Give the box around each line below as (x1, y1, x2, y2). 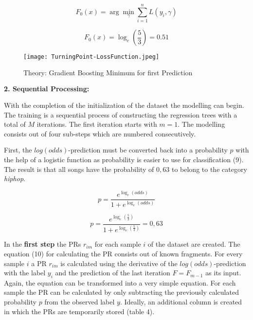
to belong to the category (171, 164, 247, 174)
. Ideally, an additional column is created (120, 297, 242, 307)
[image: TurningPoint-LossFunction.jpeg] (23, 53, 160, 61)
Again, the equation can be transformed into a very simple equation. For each (4, 277, 236, 287)
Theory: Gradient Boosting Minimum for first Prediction (23, 67, 193, 77)
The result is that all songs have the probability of (4, 164, 154, 174)
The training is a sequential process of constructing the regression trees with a (4, 109, 237, 119)
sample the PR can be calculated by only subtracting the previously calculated (4, 287, 239, 297)
